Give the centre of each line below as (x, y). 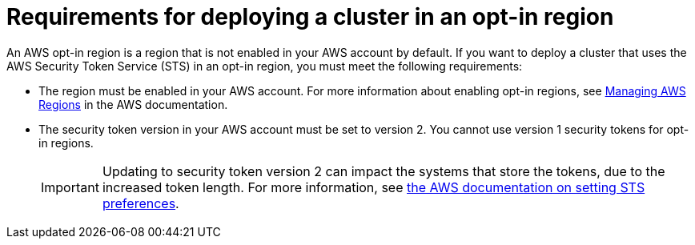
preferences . (141, 203)
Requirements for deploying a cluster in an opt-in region (310, 17)
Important (70, 187)
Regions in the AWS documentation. (133, 104)
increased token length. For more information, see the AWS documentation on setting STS (374, 187)
